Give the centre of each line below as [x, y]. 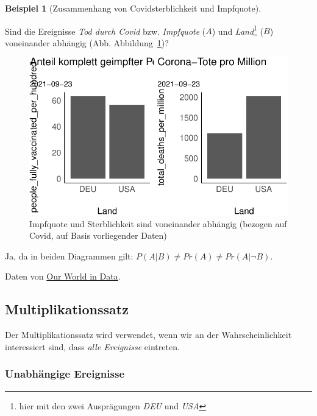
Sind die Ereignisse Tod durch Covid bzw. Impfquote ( [105, 31]
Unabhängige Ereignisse [65, 374]
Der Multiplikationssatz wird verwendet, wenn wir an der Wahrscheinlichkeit [148, 335]
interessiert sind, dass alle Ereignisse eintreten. [92, 346]
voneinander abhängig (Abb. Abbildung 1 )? [87, 42]
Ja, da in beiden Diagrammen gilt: [69, 256]
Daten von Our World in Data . [63, 276]
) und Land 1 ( [238, 30]
